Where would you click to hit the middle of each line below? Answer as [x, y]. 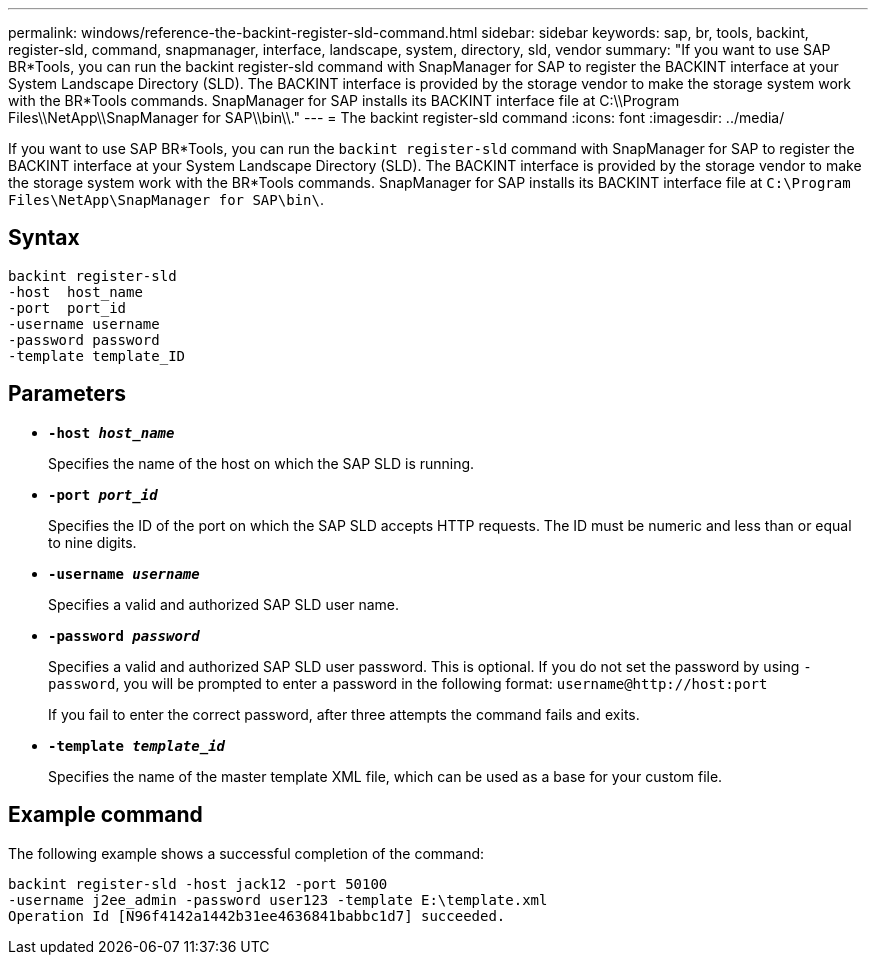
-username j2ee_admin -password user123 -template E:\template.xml [278, 899]
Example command [105, 815]
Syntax [44, 238]
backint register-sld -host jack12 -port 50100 [198, 883]
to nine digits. [92, 542]
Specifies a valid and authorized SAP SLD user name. [224, 604]
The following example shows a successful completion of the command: [246, 853]
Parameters [67, 394]
